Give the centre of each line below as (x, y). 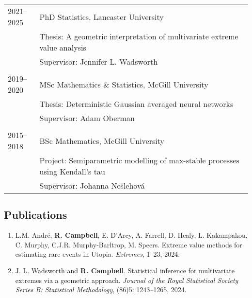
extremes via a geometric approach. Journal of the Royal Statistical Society (127, 280)
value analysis (63, 47)
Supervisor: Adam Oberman (87, 118)
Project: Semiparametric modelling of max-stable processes (139, 160)
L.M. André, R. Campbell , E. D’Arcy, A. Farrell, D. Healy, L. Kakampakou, (131, 235)
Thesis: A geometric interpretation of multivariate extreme (139, 36)
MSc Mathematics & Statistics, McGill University (124, 84)
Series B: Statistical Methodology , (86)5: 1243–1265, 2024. (101, 289)
